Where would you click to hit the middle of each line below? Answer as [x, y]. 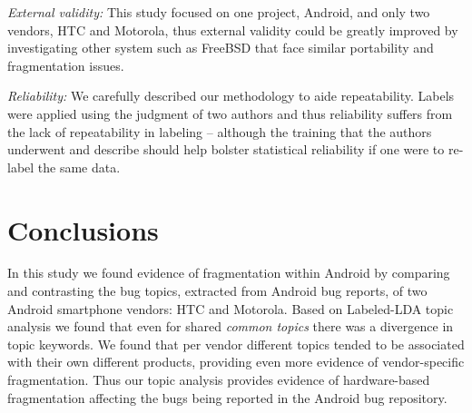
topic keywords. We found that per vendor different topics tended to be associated [236, 344]
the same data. [79, 167]
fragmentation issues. [66, 65]
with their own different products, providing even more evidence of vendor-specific [236, 362]
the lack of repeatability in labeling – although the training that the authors [220, 131]
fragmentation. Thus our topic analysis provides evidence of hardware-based [219, 380]
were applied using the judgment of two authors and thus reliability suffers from [230, 113]
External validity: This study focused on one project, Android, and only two [219, 12]
